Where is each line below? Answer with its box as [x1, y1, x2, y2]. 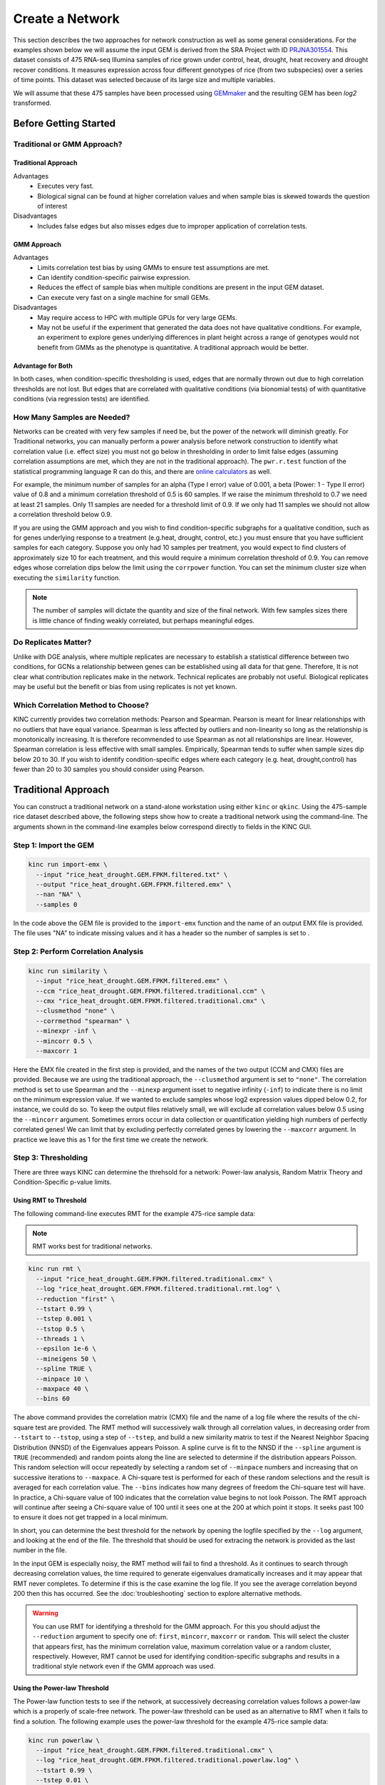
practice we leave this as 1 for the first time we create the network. [13, 1135, 209, 1144]
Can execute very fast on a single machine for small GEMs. [37, 293, 210, 301]
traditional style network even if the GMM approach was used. [32, 1662, 215, 1671]
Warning [32, 1609, 58, 1617]
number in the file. [13, 1546, 67, 1554]
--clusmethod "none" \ [36, 1007, 115, 1015]
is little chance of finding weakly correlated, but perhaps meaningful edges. [32, 616, 255, 625]
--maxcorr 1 [36, 1047, 78, 1055]
